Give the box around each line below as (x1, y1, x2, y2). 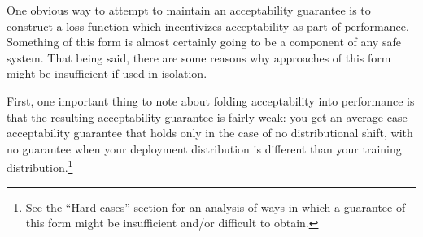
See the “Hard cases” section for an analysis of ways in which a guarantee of (25, 198, 406, 215)
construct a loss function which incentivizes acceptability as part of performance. (7, 17, 409, 34)
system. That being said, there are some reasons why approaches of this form (7, 49, 391, 66)
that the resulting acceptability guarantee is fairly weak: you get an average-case (7, 108, 408, 125)
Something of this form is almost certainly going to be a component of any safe (7, 33, 401, 50)
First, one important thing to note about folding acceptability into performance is (7, 92, 415, 109)
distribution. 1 (7, 157, 73, 175)
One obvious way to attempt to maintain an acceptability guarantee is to (7, 2, 371, 18)
